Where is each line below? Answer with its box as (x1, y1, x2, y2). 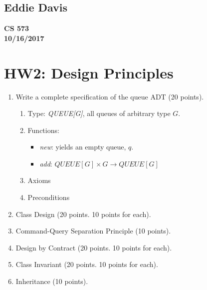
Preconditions (27, 192, 70, 202)
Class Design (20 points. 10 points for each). (15, 208, 151, 219)
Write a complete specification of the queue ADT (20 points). (15, 91, 204, 101)
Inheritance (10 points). (15, 276, 88, 286)
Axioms (27, 175, 51, 185)
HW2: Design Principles (4, 62, 174, 82)
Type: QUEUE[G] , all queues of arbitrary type (27, 108, 171, 118)
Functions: (27, 124, 59, 135)
